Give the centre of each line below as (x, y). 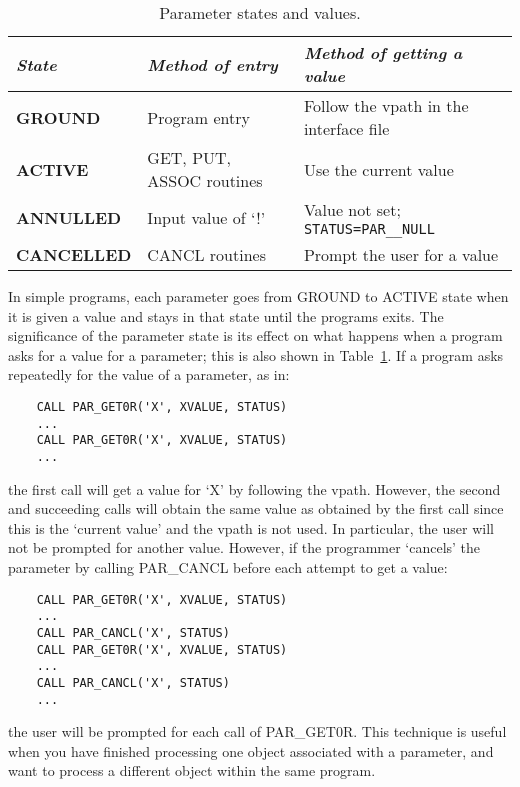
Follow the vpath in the (386, 105)
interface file (346, 128)
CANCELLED (74, 254)
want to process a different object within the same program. (192, 770)
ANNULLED (69, 217)
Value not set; (352, 209)
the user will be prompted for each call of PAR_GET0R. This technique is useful (257, 731)
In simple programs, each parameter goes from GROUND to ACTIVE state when (258, 296)
